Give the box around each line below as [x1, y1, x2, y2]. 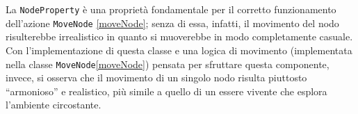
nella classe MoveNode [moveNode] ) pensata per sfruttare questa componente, [6, 56, 329, 71]
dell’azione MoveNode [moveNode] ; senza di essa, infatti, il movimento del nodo [6, 15, 339, 30]
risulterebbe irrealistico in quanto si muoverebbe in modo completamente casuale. [6, 29, 353, 44]
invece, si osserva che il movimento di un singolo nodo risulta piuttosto [6, 70, 307, 85]
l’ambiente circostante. [6, 97, 101, 112]
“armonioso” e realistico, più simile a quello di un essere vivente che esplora [6, 83, 327, 98]
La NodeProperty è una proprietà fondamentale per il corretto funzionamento [6, 2, 336, 16]
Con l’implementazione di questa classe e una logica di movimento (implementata [6, 42, 352, 57]
